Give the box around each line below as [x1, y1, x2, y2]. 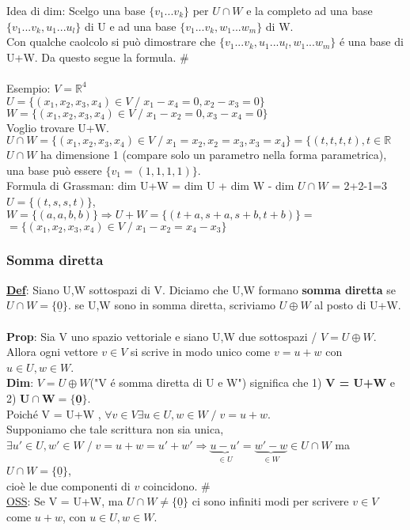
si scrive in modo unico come [130, 343, 271, 360]
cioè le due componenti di [6, 477, 131, 494]
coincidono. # [142, 477, 211, 494]
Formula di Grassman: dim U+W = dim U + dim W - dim [6, 177, 294, 194]
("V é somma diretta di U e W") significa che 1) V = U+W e [89, 374, 396, 391]
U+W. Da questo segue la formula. [6, 48, 177, 65]
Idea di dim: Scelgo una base [6, 2, 146, 18]
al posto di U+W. [314, 297, 401, 313]
